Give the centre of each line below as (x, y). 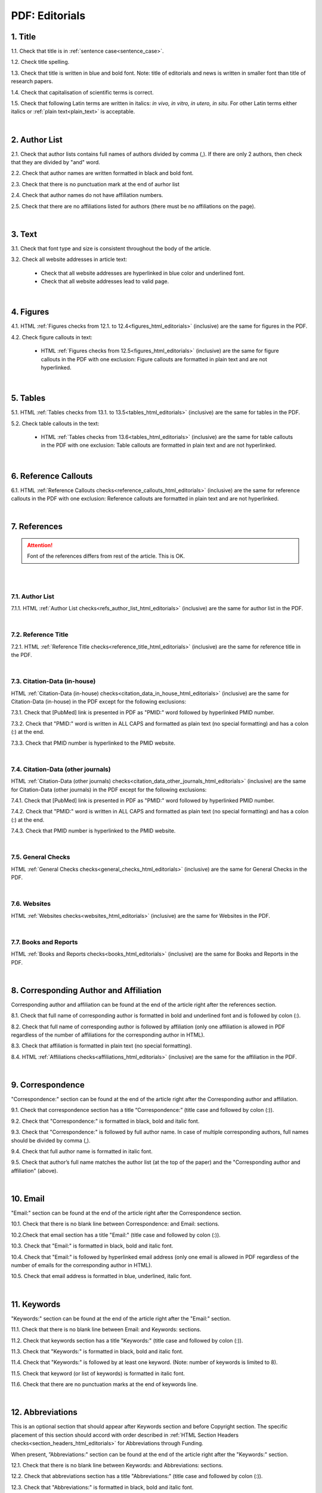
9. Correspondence (48, 1085)
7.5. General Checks (41, 857)
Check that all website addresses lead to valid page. (105, 281)
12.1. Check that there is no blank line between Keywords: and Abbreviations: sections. (117, 1465)
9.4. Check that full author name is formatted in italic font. (82, 1151)
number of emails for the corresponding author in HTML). (81, 1265)
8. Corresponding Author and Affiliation (86, 990)
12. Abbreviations (44, 1412)
